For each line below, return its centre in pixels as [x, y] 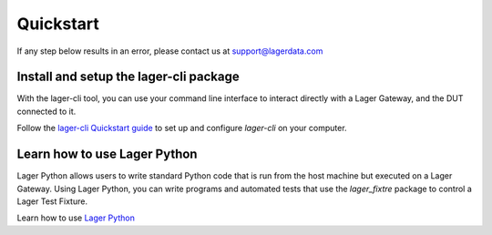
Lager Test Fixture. [52, 201]
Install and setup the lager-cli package [128, 77]
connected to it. [46, 111]
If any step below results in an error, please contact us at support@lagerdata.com [170, 51]
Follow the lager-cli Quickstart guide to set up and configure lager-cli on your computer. [182, 128]
